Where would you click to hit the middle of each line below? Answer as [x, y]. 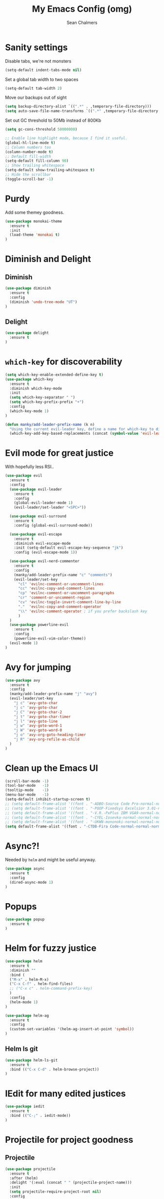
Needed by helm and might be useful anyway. [51, 860]
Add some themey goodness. [35, 212]
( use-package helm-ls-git [31, 1060]
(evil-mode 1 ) [24, 643]
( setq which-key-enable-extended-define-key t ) [54, 375]
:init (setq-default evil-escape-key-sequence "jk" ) [69, 548]
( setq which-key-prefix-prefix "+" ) [47, 402]
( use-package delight [27, 333]
